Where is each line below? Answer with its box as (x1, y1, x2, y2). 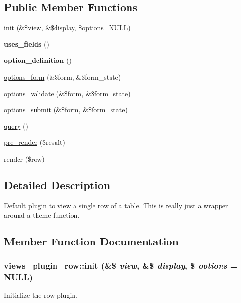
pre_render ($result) (4, 137, 65, 147)
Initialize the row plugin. (4, 289, 77, 300)
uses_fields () (4, 39, 49, 49)
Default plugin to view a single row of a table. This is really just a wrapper (4, 200, 228, 210)
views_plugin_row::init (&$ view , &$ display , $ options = (4, 259, 238, 271)
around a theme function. (4, 210, 80, 220)
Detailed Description (4, 177, 111, 192)
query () (4, 121, 28, 131)
